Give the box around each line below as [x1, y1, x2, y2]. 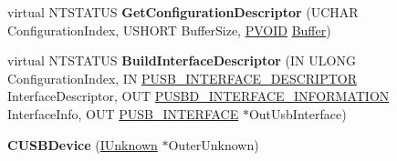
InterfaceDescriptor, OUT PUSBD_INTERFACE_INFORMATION [7, 86, 390, 106]
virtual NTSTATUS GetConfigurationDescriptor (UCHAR [7, 3, 359, 21]
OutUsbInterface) [248, 104, 347, 123]
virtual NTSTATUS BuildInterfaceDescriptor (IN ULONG [7, 51, 356, 70]
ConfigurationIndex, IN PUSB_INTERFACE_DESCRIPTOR [7, 68, 357, 87]
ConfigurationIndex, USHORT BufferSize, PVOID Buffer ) [7, 20, 331, 39]
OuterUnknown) [168, 135, 259, 154]
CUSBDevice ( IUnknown [7, 135, 158, 154]
